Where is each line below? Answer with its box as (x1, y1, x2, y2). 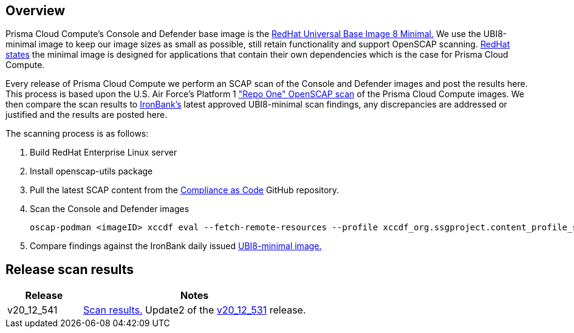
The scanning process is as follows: (5, 128, 149, 139)
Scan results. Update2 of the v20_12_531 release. (83, 304, 306, 317)
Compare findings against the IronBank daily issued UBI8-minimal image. (30, 241, 322, 252)
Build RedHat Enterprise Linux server (30, 147, 177, 158)
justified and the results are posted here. (5, 109, 168, 120)
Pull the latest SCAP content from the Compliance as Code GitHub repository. (30, 185, 340, 196)
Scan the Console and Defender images (30, 204, 190, 215)
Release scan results (5, 261, 134, 277)
